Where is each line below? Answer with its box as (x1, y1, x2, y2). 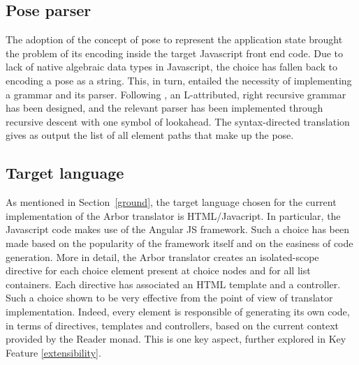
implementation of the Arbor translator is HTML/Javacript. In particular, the (6, 208, 341, 223)
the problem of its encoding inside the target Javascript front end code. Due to (6, 45, 343, 60)
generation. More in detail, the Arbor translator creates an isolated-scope (6, 249, 319, 264)
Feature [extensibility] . (6, 345, 101, 359)
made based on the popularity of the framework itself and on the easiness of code (6, 235, 353, 250)
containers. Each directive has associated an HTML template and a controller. (6, 276, 341, 291)
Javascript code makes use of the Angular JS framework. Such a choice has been (6, 222, 349, 237)
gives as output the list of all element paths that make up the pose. (6, 128, 294, 142)
